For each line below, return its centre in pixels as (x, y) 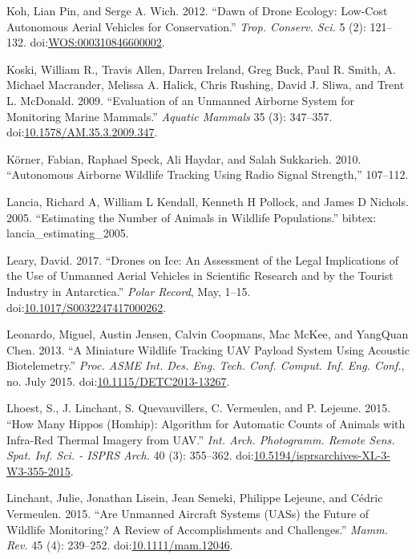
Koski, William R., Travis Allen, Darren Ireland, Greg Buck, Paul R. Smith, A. (202, 69)
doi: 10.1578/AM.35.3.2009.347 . (82, 132)
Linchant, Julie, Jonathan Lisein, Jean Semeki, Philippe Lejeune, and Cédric (195, 498)
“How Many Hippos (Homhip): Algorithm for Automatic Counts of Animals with (206, 424)
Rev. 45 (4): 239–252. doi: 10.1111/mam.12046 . (120, 545)
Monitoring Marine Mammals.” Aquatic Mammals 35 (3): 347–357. (170, 116)
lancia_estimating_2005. (68, 233)
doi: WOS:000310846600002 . (97, 42)
